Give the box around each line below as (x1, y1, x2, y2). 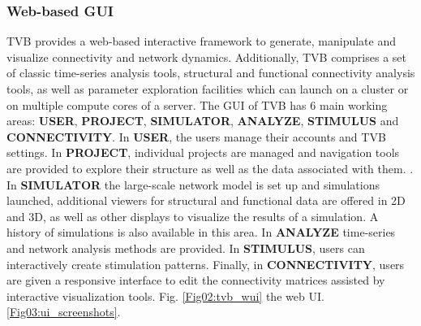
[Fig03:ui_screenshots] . (6, 303, 121, 320)
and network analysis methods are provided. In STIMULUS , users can (6, 239, 365, 256)
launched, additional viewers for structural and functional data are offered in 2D (6, 192, 406, 209)
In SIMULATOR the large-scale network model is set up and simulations (6, 176, 380, 193)
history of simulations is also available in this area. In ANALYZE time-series (6, 224, 396, 241)
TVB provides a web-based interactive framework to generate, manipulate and (6, 33, 397, 50)
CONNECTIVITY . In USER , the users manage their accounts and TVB (6, 128, 386, 145)
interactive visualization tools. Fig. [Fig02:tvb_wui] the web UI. (6, 287, 324, 304)
